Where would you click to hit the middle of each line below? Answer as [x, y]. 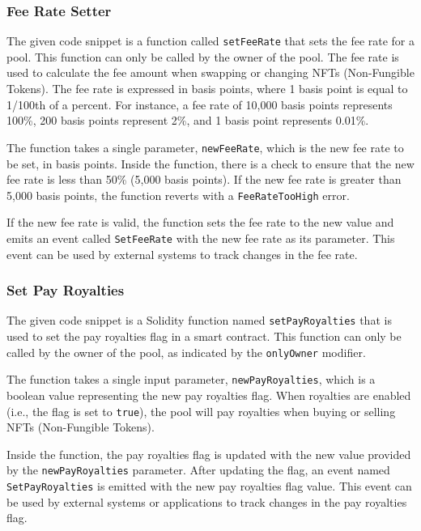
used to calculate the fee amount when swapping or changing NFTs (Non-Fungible [210, 72]
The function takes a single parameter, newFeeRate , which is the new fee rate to [205, 147]
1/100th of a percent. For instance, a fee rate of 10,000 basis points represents [200, 104]
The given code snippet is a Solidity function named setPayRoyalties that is [199, 320]
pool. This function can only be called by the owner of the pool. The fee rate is [203, 56]
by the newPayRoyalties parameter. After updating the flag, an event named [198, 470]
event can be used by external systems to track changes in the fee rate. [182, 254]
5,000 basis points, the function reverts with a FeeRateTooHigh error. [178, 195]
